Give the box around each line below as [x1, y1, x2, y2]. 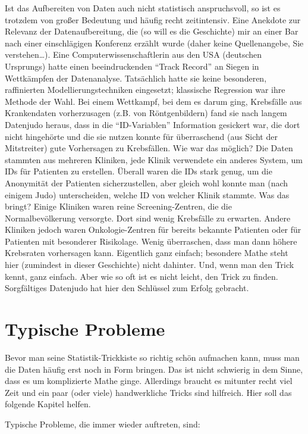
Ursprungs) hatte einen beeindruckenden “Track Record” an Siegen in [5, 60, 259, 72]
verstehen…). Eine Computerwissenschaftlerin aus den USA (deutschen [5, 48, 262, 61]
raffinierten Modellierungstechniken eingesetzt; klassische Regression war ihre [5, 83, 285, 96]
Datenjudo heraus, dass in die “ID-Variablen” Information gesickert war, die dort [5, 118, 300, 130]
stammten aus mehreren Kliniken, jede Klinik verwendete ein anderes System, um [5, 153, 303, 166]
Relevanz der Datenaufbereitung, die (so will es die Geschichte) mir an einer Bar [5, 25, 298, 38]
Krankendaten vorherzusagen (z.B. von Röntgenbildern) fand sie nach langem [5, 107, 287, 119]
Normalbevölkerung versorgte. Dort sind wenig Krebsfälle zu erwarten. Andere [5, 211, 291, 224]
